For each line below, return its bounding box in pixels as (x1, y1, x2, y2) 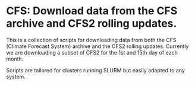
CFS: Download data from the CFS (6, 4, 178, 18)
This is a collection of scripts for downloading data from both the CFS (6, 36, 177, 43)
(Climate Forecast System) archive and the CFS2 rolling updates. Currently (6, 43, 189, 50)
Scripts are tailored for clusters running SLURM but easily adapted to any (6, 66, 185, 74)
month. (6, 55, 24, 62)
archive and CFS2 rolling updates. (6, 17, 177, 30)
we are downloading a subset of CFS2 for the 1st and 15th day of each (6, 49, 178, 56)
